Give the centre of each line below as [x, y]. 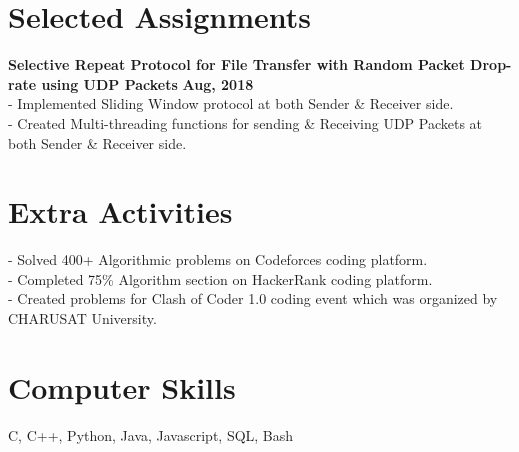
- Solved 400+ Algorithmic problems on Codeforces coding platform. [218, 259]
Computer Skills [122, 386]
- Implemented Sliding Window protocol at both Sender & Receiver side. [231, 103]
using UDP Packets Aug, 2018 [147, 83]
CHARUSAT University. [82, 318]
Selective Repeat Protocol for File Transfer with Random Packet [236, 64]
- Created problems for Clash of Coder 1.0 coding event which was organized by [253, 298]
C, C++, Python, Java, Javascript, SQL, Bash [151, 434]
